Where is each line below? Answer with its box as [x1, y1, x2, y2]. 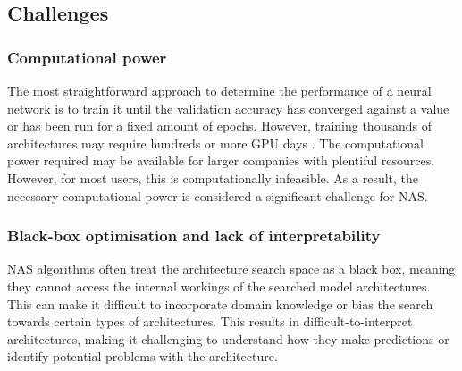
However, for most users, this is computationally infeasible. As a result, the [7, 168, 419, 187]
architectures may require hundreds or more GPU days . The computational [7, 133, 424, 152]
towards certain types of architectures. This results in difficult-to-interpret [7, 312, 413, 331]
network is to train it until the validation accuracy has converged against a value [7, 98, 449, 117]
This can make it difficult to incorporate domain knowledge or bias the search [7, 294, 433, 313]
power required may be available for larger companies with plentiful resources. [7, 151, 435, 170]
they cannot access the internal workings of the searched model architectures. [7, 276, 431, 295]
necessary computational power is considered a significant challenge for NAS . [7, 186, 428, 205]
